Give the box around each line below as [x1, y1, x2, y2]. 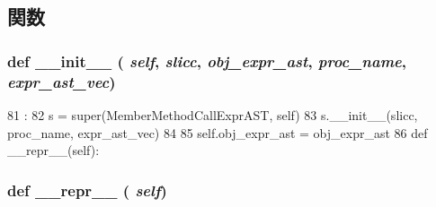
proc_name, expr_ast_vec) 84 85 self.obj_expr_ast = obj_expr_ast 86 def [7, 123, 428, 142]
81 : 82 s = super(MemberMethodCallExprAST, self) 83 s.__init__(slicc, [7, 105, 418, 124]
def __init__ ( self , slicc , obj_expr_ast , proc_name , [7, 49, 407, 72]
